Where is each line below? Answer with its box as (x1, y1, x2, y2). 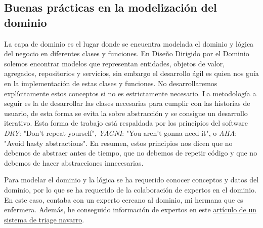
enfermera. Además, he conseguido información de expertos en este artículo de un (4, 204, 257, 215)
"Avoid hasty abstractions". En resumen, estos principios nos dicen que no (4, 137, 233, 148)
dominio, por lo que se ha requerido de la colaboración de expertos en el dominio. (4, 184, 256, 195)
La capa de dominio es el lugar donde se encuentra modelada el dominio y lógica (4, 38, 254, 49)
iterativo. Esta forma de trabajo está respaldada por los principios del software (4, 118, 248, 128)
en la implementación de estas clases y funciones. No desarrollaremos (4, 78, 217, 88)
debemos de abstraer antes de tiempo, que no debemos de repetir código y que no (4, 147, 257, 158)
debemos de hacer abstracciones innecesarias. (4, 157, 144, 168)
